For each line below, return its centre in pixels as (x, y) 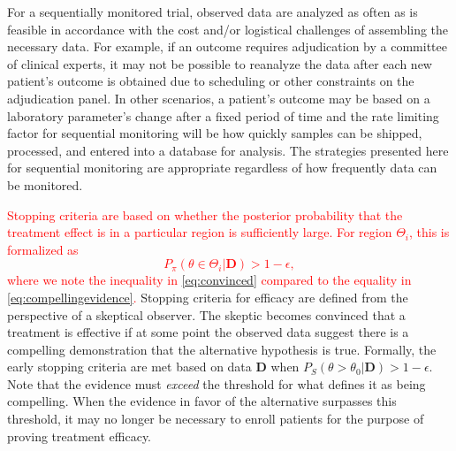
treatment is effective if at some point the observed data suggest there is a (208, 332)
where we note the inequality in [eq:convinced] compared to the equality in (209, 280)
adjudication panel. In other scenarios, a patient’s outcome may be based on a (219, 98)
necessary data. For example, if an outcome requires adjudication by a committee (227, 46)
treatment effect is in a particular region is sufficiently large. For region (200, 232)
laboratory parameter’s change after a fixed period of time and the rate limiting (223, 115)
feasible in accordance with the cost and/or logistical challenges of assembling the (228, 29)
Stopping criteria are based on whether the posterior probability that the (205, 214)
